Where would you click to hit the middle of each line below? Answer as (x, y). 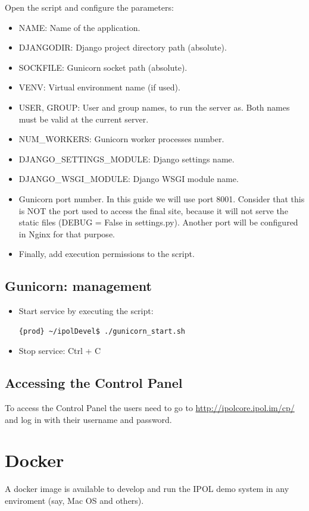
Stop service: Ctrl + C (60, 351)
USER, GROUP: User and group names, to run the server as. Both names (154, 107)
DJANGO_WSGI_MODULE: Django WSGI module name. (129, 179)
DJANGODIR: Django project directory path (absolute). (123, 47)
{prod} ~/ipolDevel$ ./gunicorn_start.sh (102, 331)
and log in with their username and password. (88, 419)
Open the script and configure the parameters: (89, 7)
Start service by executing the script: (86, 311)
